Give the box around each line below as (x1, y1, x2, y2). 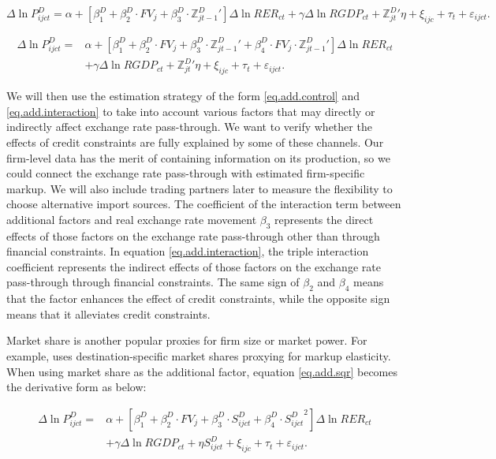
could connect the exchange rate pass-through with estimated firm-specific (6, 165, 365, 181)
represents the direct (274, 211, 374, 227)
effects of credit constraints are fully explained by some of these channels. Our (6, 133, 384, 150)
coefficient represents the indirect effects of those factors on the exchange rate (6, 258, 381, 274)
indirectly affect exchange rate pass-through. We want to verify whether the (6, 118, 372, 135)
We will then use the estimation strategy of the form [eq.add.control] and (6, 88, 360, 104)
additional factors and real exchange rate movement (6, 211, 257, 227)
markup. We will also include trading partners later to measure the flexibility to (6, 180, 393, 196)
